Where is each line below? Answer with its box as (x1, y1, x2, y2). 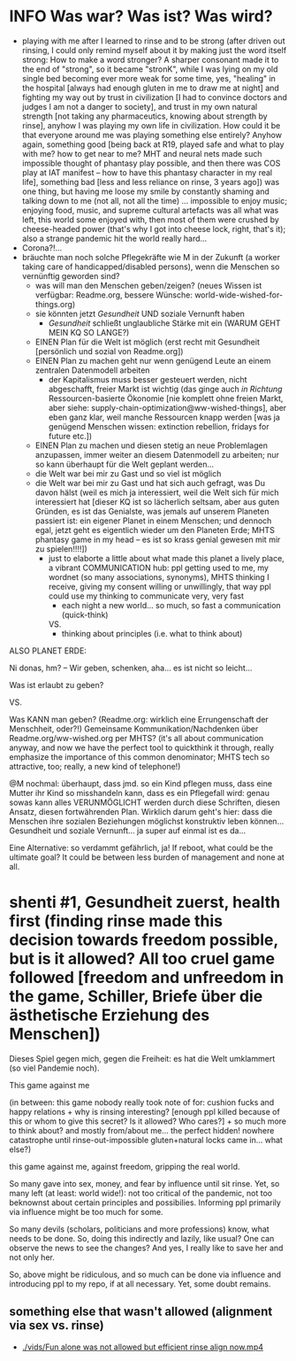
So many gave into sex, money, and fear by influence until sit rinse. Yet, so (9, 1178, 280, 1188)
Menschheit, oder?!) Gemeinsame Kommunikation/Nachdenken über (9, 723, 259, 734)
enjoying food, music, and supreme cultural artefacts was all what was (21, 205, 279, 215)
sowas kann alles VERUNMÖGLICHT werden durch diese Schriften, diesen (9, 797, 281, 808)
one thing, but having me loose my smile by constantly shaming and (21, 186, 269, 197)
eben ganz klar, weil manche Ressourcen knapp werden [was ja (48, 412, 281, 422)
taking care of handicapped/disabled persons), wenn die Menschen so (21, 261, 280, 272)
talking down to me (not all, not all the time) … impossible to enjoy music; (21, 195, 287, 205)
